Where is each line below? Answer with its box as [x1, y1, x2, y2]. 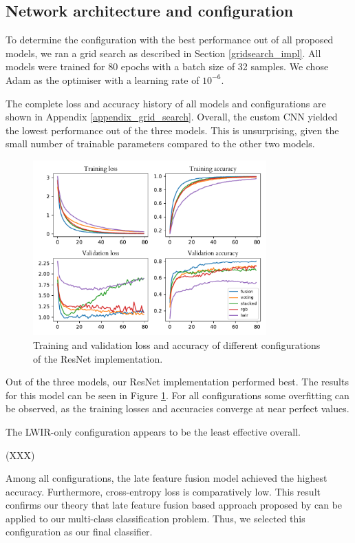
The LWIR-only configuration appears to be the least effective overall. [6, 424, 301, 438]
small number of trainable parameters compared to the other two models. [6, 136, 315, 151]
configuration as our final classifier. [6, 524, 153, 539]
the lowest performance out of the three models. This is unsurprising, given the [6, 123, 339, 137]
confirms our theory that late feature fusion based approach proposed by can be [6, 498, 343, 512]
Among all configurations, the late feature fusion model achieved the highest [6, 471, 327, 485]
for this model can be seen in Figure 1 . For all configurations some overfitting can [6, 387, 349, 402]
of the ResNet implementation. [33, 351, 163, 365]
